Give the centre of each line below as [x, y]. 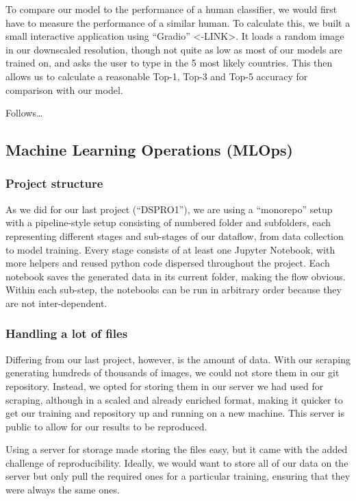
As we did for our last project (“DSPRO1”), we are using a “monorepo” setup [169, 209]
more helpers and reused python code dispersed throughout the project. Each [168, 263]
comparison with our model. [64, 89]
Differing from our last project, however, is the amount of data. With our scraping [178, 359]
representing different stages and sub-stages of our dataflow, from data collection [175, 235]
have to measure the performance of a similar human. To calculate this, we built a [178, 22]
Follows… [24, 113]
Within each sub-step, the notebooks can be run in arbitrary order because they [174, 290]
